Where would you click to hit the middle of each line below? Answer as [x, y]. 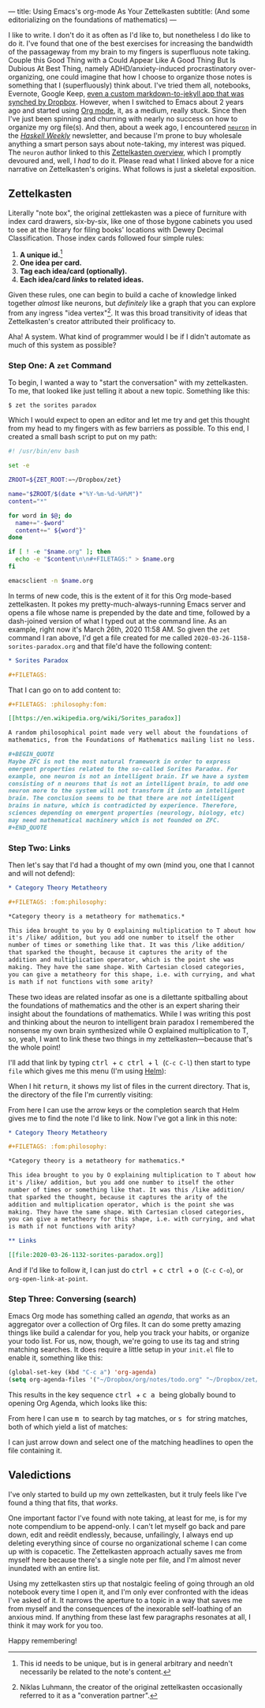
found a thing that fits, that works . [63, 1502]
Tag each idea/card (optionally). [73, 271]
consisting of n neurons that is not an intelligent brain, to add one [128, 784]
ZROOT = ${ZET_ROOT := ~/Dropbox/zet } [65, 480]
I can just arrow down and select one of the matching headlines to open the [131, 1442]
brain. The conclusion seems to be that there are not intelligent [121, 798]
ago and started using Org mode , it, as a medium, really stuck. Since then [127, 110]
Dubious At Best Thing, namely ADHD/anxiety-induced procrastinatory [123, 69]
